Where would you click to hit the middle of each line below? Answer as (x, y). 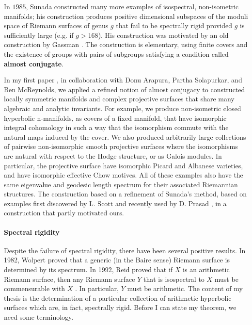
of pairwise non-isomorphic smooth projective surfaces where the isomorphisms (121, 146)
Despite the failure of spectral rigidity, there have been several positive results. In (125, 250)
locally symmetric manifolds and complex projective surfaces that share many (119, 99)
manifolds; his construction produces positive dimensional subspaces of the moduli (126, 16)
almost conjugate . (34, 63)
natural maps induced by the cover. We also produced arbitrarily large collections (125, 137)
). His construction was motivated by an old (163, 35)
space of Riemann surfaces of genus (56, 25)
